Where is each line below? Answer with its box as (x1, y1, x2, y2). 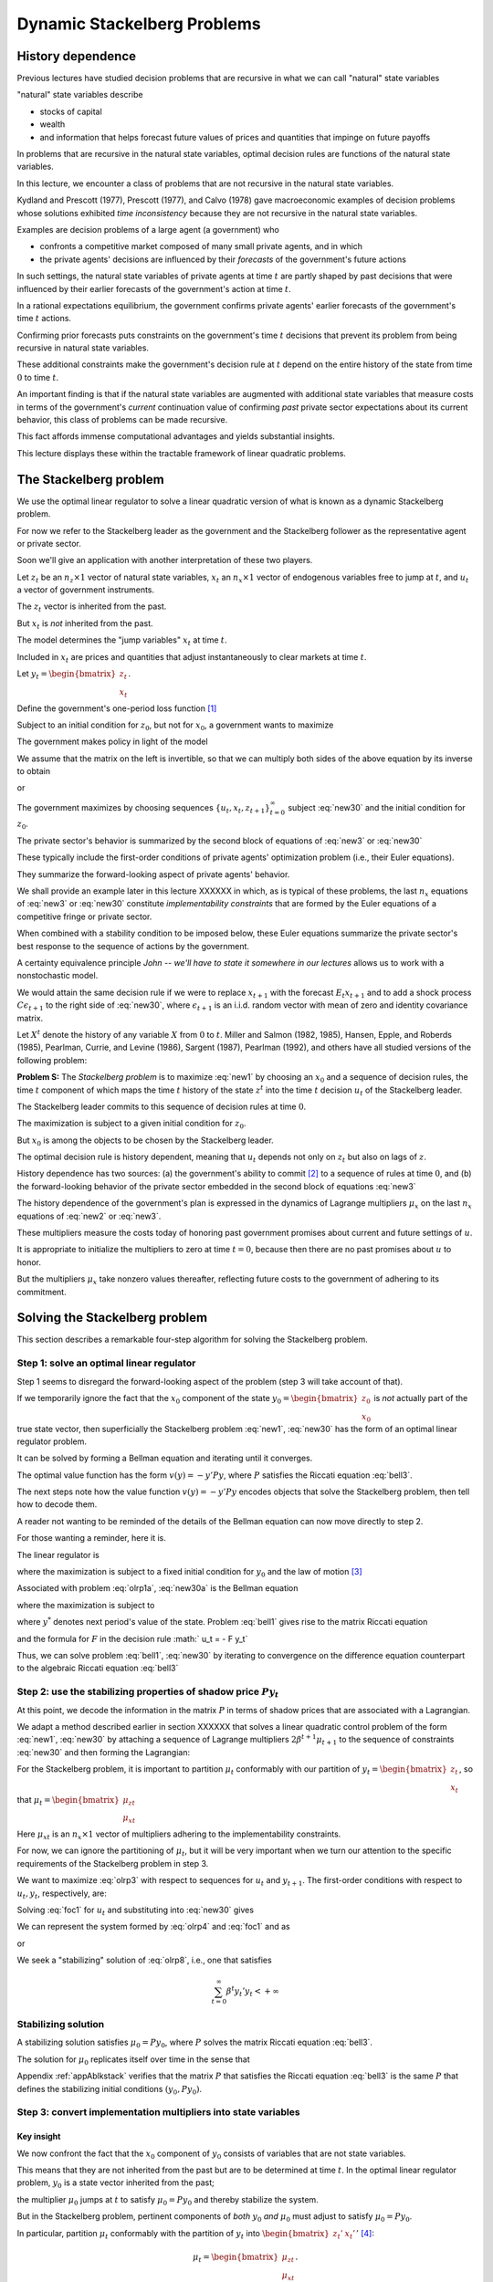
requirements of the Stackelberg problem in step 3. (16, 1858, 209, 1869)
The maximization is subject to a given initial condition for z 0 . (16, 1118, 246, 1131)
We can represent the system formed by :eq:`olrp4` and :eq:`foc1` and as (16, 1921, 291, 1932)
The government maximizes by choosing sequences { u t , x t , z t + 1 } (16, 801, 271, 815)
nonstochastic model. (16, 970, 99, 981)
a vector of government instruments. (16, 584, 155, 595)
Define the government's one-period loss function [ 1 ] (16, 703, 217, 714)
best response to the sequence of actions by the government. (16, 940, 250, 951)
